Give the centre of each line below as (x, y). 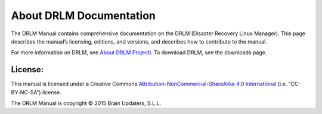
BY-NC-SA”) (26, 92)
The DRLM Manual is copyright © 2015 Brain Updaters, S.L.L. (86, 103)
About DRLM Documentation (83, 16)
